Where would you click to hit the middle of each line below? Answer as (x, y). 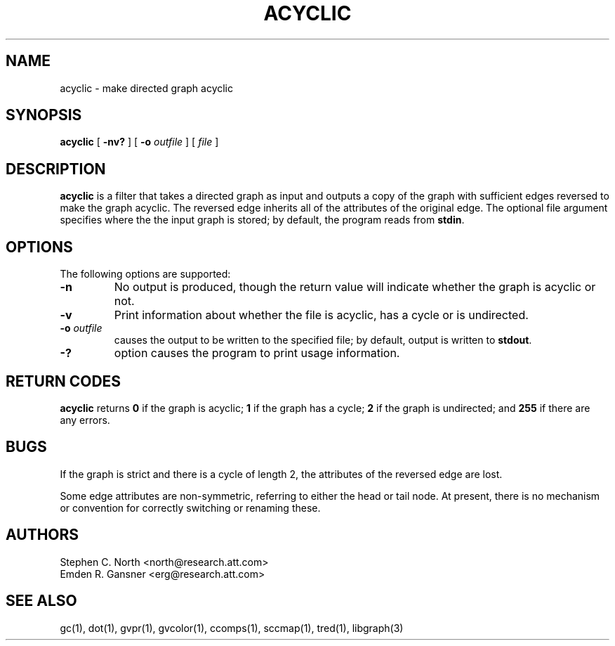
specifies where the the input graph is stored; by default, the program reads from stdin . (262, 220)
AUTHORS (42, 535)
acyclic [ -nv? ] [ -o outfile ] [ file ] (139, 142)
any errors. (85, 420)
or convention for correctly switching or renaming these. (190, 508)
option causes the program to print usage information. (257, 353)
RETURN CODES (64, 381)
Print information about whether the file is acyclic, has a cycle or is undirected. (321, 315)
